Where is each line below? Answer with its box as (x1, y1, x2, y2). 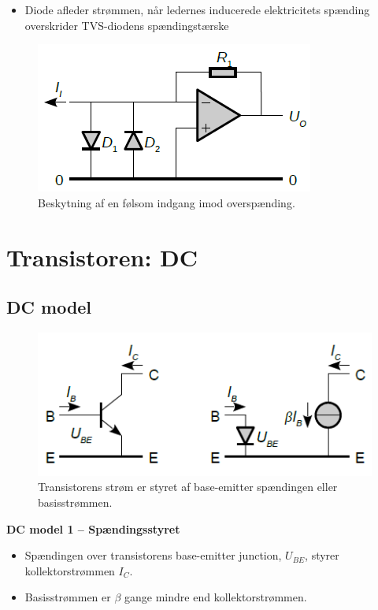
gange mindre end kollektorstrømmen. (124, 589, 307, 605)
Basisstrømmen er (24, 589, 111, 605)
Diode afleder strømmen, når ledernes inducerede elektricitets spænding (24, 2, 370, 17)
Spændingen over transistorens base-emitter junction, (24, 547, 282, 564)
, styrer (305, 547, 339, 564)
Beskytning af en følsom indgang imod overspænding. (38, 194, 295, 210)
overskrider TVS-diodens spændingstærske (24, 17, 229, 33)
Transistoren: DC (6, 240, 198, 273)
